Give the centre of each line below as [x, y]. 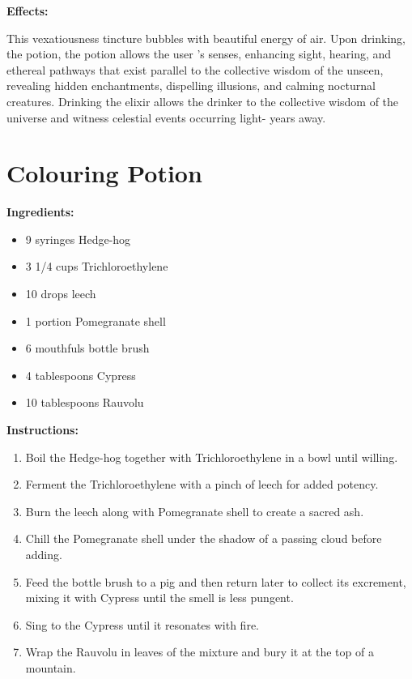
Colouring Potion [104, 173]
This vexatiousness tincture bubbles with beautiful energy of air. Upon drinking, [206, 38]
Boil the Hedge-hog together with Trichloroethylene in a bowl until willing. [212, 457]
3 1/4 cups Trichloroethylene [97, 266]
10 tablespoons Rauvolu [85, 402]
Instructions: [42, 430]
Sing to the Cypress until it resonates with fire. [142, 624]
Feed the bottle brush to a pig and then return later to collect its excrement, [216, 581]
